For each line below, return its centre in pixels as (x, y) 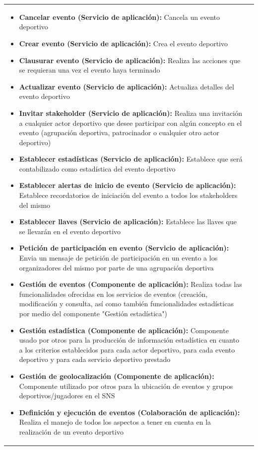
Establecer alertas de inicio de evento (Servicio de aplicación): (128, 185)
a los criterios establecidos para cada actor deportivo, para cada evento (127, 349)
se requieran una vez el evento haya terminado (90, 70)
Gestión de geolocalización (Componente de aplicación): (117, 376)
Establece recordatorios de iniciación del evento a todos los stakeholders (128, 195)
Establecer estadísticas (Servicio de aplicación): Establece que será (131, 159)
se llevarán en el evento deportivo (70, 231)
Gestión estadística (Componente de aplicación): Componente (124, 330)
